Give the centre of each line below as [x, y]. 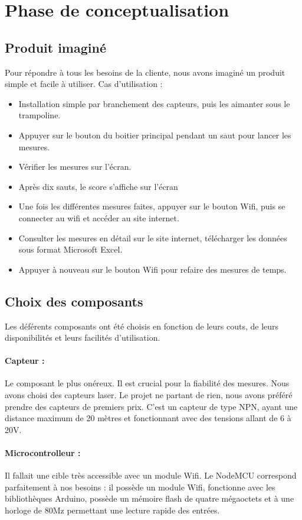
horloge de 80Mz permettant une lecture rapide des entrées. [112, 510]
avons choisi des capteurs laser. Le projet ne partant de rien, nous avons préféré [149, 395]
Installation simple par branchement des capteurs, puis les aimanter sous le [154, 103]
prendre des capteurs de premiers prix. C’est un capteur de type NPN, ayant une [151, 406]
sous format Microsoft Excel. [70, 249]
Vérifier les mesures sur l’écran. [75, 167]
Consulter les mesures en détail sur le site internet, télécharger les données [153, 238]
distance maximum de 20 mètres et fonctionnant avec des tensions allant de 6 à [148, 418]
